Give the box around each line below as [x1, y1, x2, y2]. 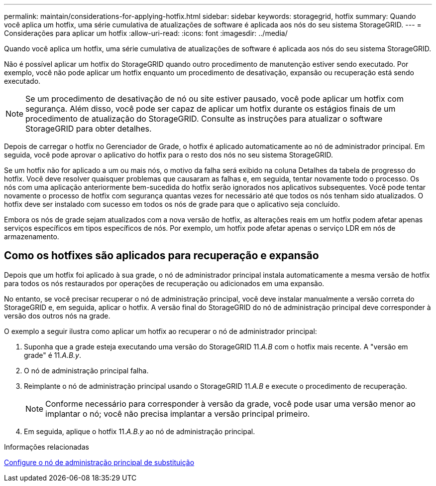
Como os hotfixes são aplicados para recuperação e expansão [4, 249, 319, 262]
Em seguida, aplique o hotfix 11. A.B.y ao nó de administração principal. [24, 427, 255, 436]
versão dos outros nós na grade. [4, 311, 110, 320]
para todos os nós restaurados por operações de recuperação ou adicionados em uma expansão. [4, 279, 325, 288]
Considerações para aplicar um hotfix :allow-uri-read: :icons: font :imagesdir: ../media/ [4, 29, 288, 37]
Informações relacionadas [4, 442, 89, 451]
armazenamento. [4, 232, 59, 241]
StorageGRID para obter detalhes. [25, 124, 152, 134]
